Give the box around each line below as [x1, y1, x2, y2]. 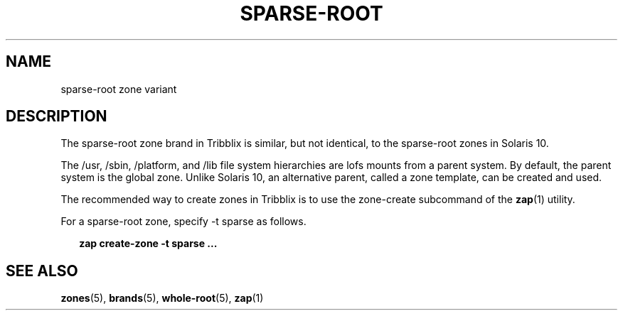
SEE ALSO [6, 261, 78, 280]
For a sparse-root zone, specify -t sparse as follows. [60, 215, 307, 228]
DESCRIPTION [6, 107, 107, 126]
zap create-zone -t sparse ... [79, 237, 218, 250]
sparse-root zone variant [60, 82, 177, 95]
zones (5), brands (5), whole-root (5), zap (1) [60, 292, 264, 305]
